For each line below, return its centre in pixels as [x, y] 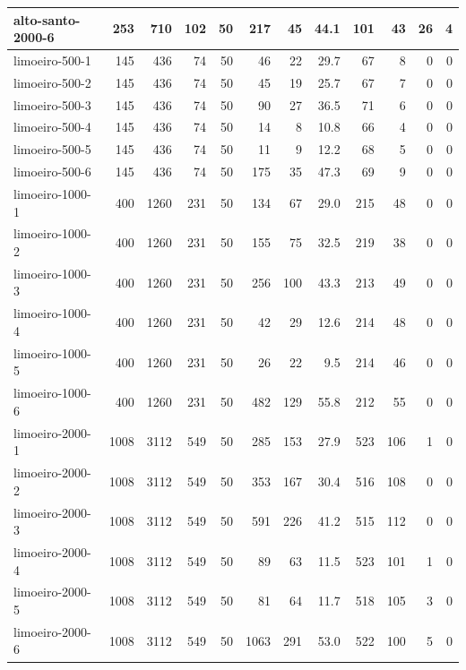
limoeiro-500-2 [52, 82]
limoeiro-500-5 [52, 149]
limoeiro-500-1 [52, 60]
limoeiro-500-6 [52, 172]
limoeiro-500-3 [52, 104]
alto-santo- [47, 19]
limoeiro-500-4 [52, 127]
